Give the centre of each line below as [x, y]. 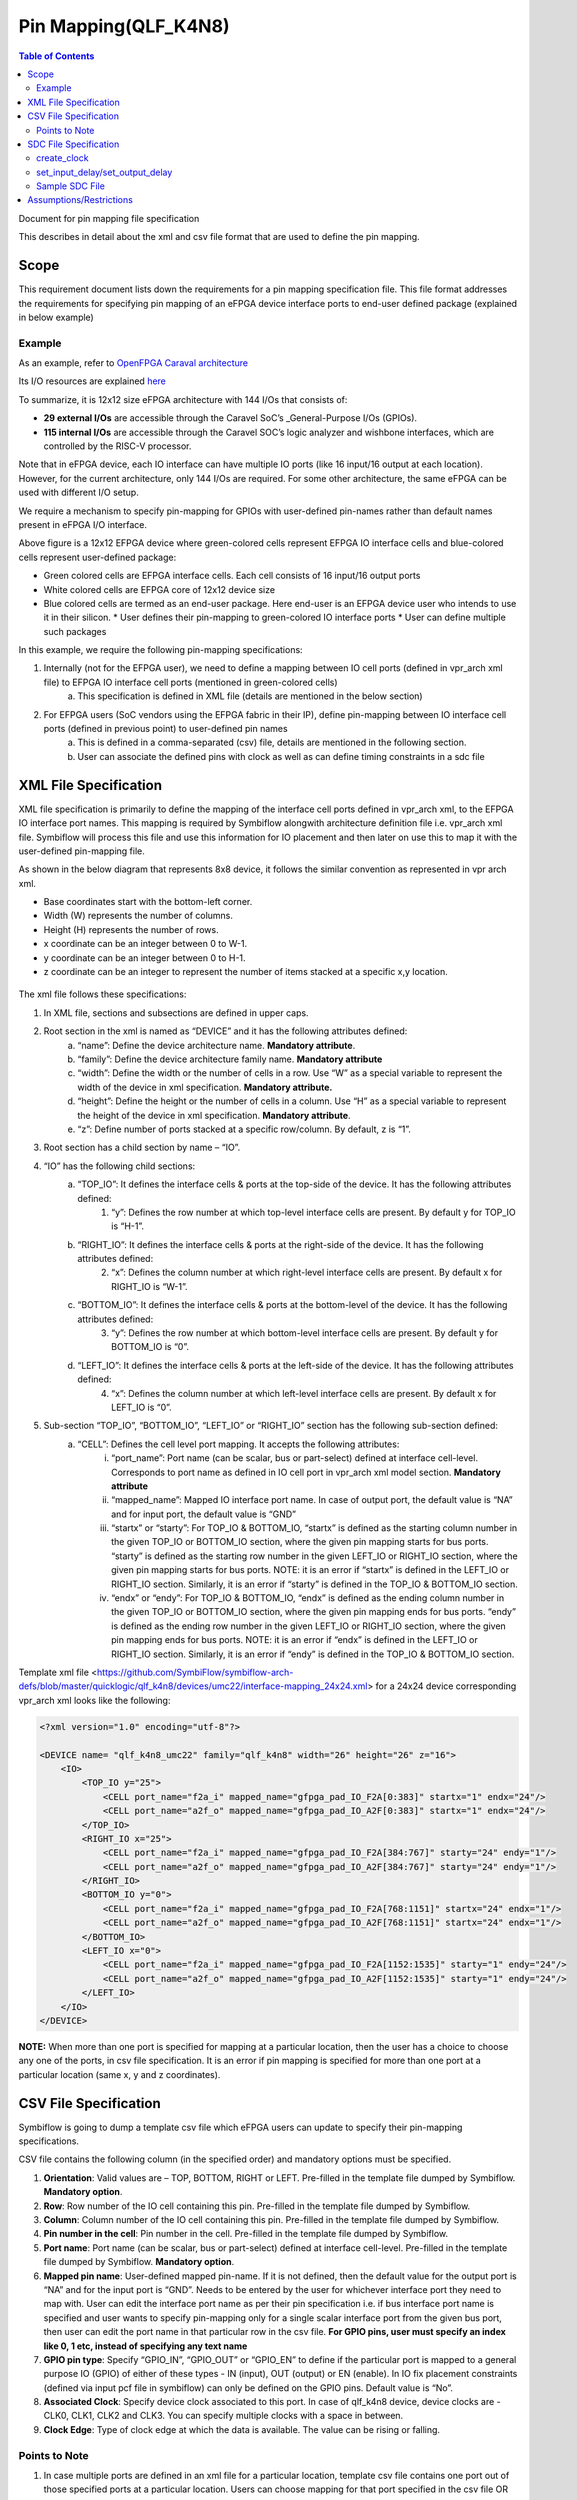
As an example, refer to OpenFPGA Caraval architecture [133, 363]
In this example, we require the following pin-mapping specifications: [161, 650]
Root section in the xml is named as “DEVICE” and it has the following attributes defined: [225, 1031]
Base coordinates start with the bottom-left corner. [148, 902]
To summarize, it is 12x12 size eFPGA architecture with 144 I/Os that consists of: [183, 399]
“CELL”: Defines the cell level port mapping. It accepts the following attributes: [238, 1444]
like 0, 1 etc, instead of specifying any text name [145, 2346]
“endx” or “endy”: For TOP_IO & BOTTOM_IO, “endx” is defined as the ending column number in [308, 1598]
